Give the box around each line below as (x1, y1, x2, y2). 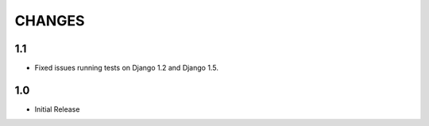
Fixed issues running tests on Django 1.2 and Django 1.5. (34, 63, 218, 73)
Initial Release (34, 104, 80, 114)
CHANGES (14, 12, 85, 29)
